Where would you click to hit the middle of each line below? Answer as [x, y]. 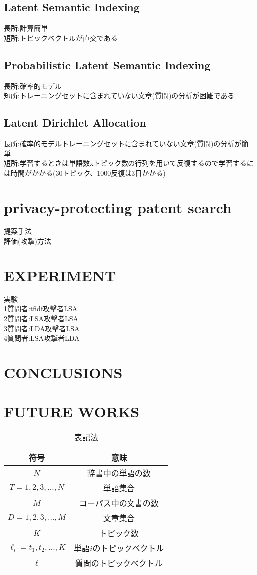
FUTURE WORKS [72, 412]
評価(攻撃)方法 [28, 241]
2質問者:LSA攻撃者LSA [41, 318]
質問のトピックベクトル [119, 563]
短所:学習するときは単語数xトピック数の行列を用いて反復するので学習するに [129, 163]
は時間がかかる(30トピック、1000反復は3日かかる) [85, 172]
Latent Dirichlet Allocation [75, 123]
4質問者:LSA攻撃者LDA [42, 338]
